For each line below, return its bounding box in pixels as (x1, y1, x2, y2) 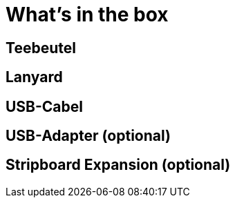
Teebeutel (6, 39, 76, 57)
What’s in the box (6, 3, 169, 26)
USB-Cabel (6, 97, 84, 115)
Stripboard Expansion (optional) (6, 156, 231, 174)
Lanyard (6, 68, 63, 86)
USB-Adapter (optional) (6, 127, 171, 145)
